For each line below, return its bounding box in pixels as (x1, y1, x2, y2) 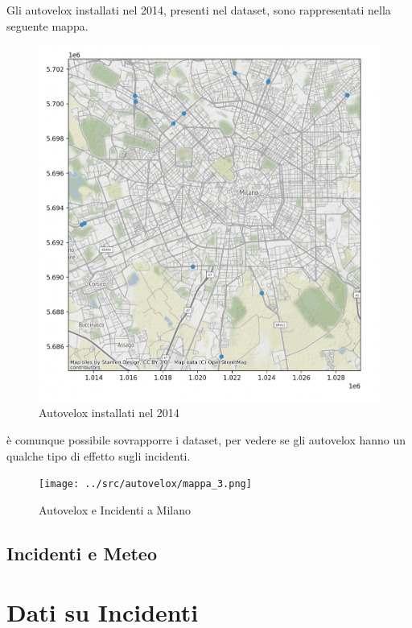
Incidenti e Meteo (6, 540, 158, 565)
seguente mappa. (6, 17, 89, 34)
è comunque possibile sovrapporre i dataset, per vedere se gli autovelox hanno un (6, 431, 406, 448)
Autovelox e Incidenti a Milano (39, 501, 191, 518)
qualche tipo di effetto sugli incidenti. (6, 447, 191, 464)
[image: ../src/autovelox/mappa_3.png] (39, 478, 252, 490)
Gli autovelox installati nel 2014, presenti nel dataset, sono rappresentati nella (6, 2, 391, 18)
